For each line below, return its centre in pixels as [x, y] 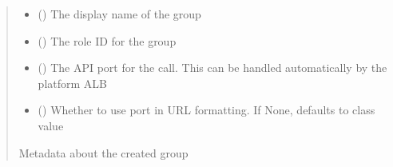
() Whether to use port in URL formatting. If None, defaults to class [206, 110]
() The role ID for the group [107, 40]
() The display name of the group [119, 14]
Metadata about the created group [103, 152]
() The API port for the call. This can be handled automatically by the [212, 68]
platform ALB [72, 83]
